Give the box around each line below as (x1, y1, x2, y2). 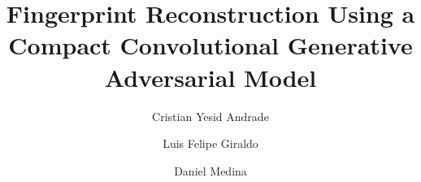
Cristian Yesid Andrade (152, 107, 269, 124)
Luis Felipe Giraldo (163, 135, 258, 152)
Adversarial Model (104, 60, 317, 93)
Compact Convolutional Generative (8, 28, 413, 62)
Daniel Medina (174, 162, 247, 179)
